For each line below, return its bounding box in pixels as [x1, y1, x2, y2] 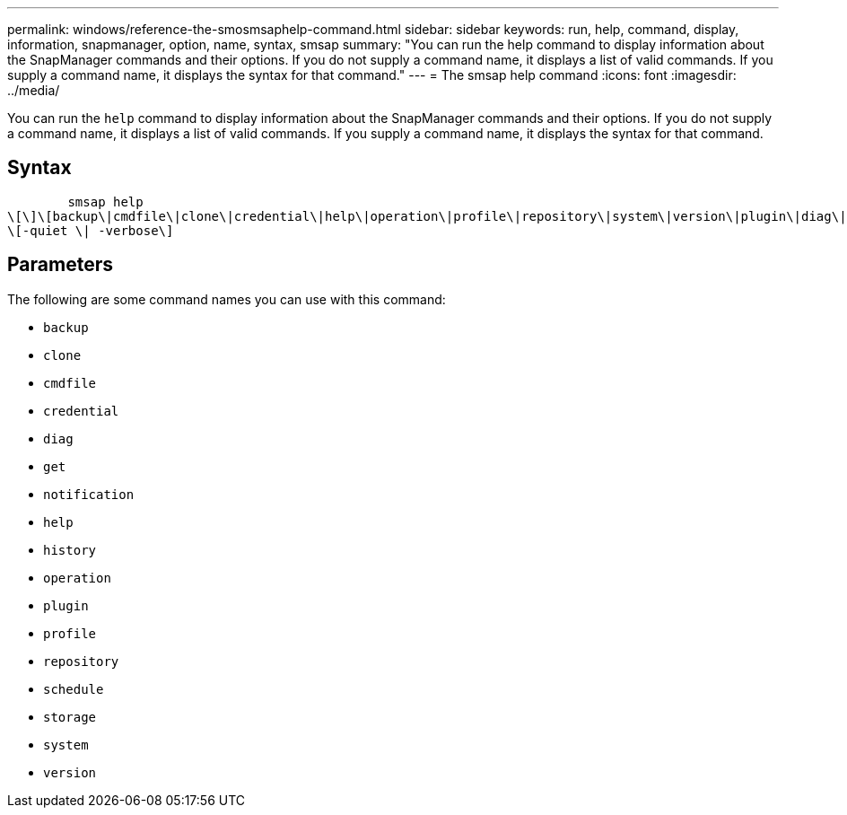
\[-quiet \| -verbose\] [7, 223, 174, 238]
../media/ [7, 83, 60, 98]
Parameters [7, 253, 113, 276]
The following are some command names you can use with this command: [7, 291, 446, 307]
